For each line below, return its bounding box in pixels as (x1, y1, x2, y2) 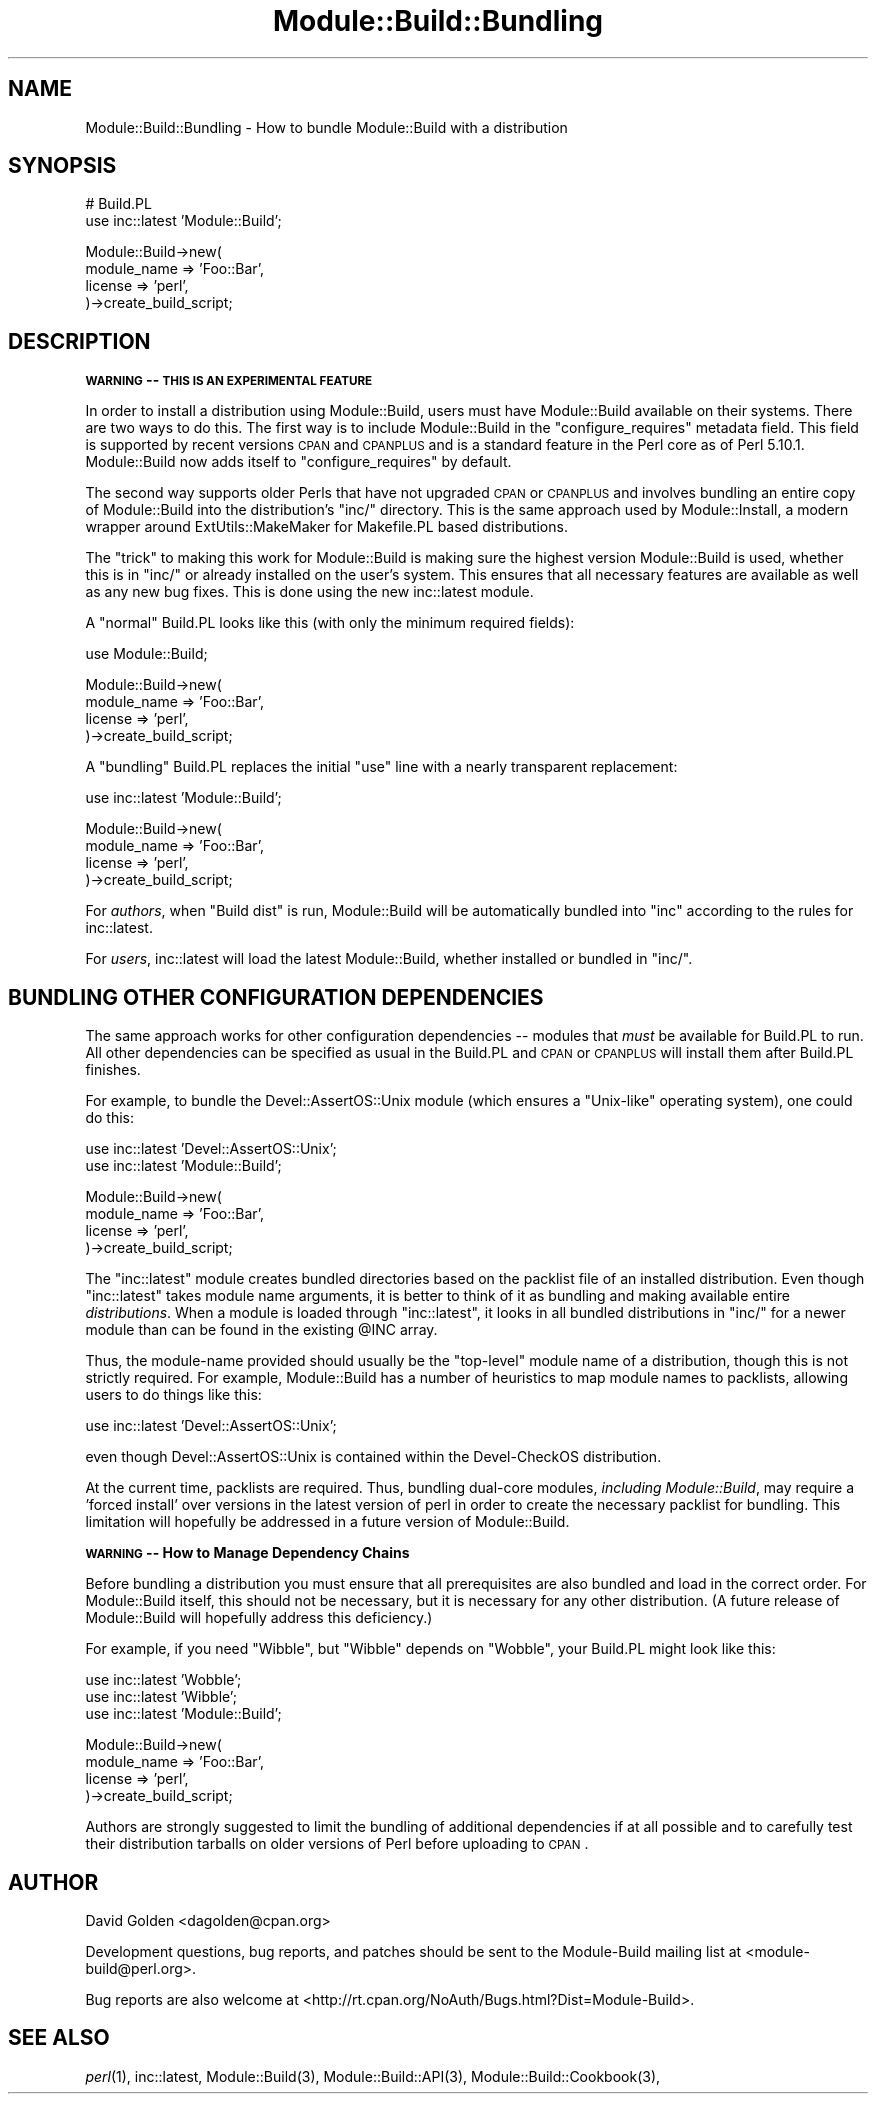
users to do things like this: (85, 1386, 262, 1404)
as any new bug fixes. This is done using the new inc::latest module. (85, 583, 534, 601)
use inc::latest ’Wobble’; (85, 1671, 242, 1689)
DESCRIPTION (8, 328, 151, 354)
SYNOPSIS (8, 153, 117, 179)
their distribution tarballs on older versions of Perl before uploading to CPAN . (85, 1835, 589, 1853)
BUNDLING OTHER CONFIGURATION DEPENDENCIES (8, 984, 544, 1010)
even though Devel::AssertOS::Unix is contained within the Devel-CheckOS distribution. (85, 1448, 662, 1466)
